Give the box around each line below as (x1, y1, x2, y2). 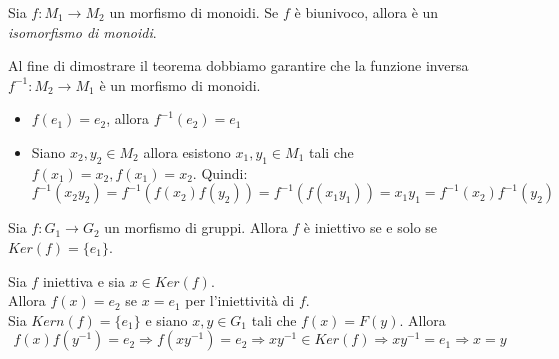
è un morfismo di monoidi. (99, 74, 261, 95)
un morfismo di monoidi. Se (109, 2, 279, 22)
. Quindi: (192, 162, 248, 183)
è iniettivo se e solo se (303, 217, 438, 238)
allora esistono (143, 141, 231, 162)
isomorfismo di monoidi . (8, 21, 157, 42)
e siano (145, 309, 188, 330)
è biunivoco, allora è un (294, 2, 439, 22)
